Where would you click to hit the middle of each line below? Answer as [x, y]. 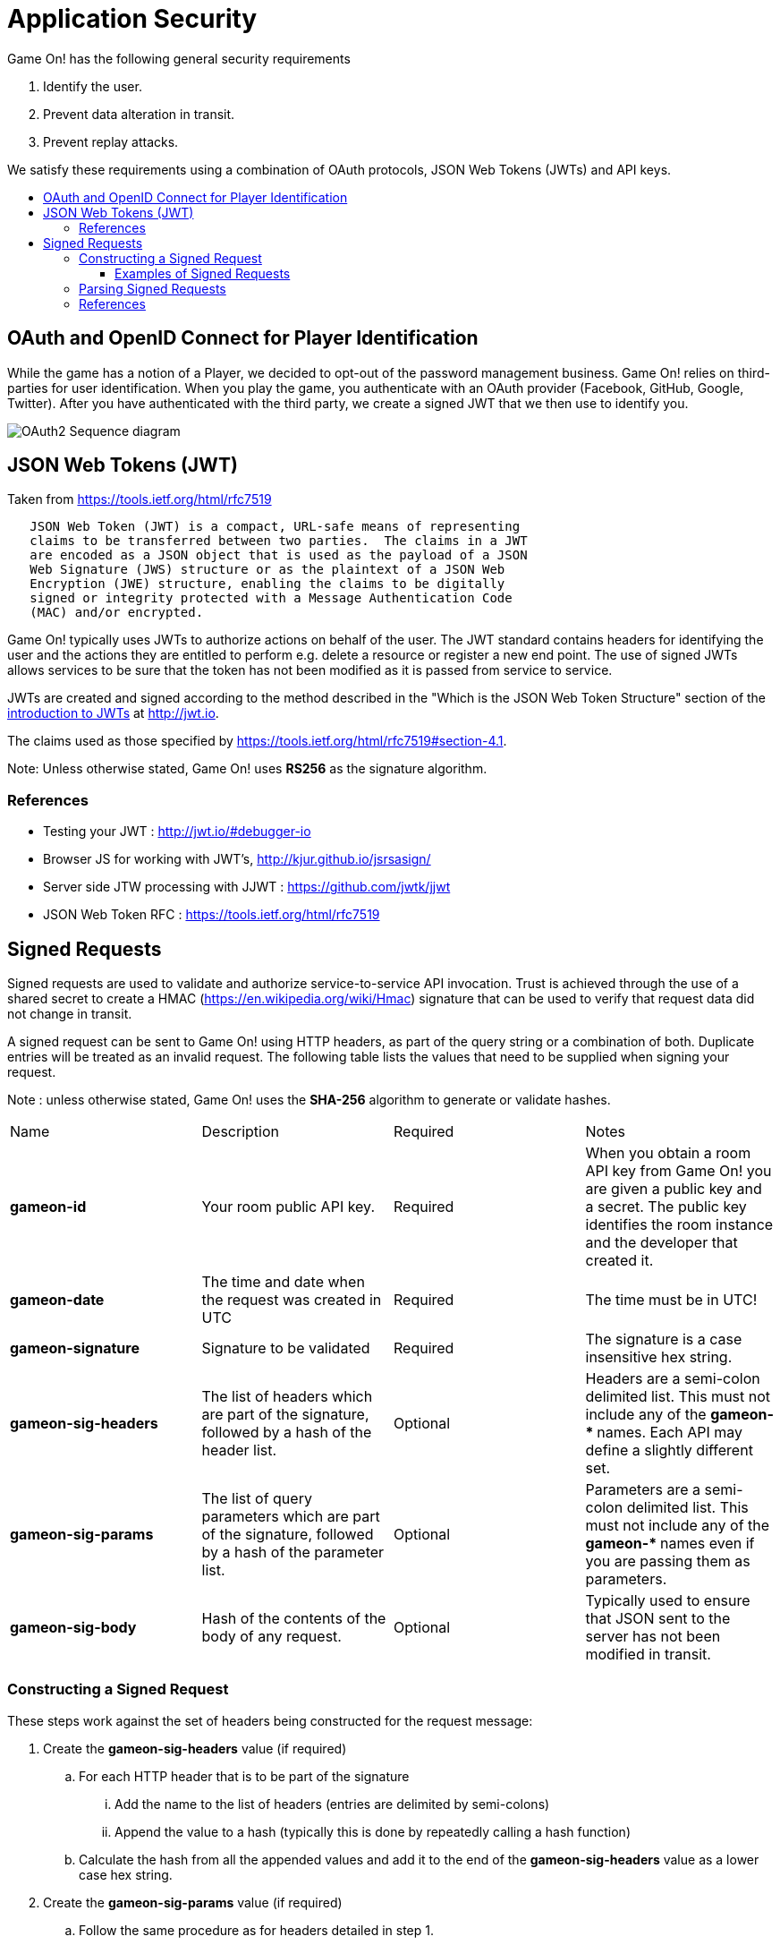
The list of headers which [287, 1397]
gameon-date [57, 1300]
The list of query [257, 1499]
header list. [239, 1450]
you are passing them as [668, 1561]
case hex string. [126, 1874]
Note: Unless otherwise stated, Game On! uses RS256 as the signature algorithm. [247, 769]
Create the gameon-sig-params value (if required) [193, 1902]
